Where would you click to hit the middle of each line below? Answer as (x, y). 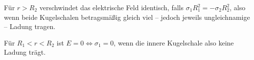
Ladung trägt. (25, 52)
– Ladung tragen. (30, 26)
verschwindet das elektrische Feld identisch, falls (112, 7)
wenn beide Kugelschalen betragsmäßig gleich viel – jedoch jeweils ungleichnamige (127, 17)
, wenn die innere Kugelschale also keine (174, 42)
